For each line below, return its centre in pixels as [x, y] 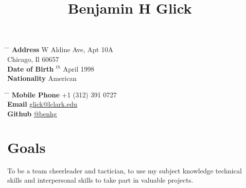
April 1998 [79, 68]
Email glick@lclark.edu [42, 104]
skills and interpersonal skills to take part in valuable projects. [100, 180]
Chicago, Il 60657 [33, 59]
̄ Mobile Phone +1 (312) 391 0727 [62, 94]
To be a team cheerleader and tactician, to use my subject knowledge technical [125, 170]
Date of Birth [31, 68]
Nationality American [42, 78]
